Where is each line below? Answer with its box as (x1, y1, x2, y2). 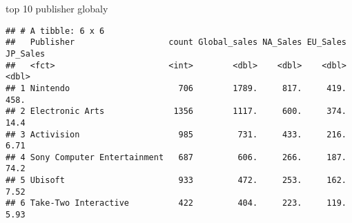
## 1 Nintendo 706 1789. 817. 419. (6, 83, 346, 93)
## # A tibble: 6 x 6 (6, 26, 105, 36)
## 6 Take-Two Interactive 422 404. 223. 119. (6, 198, 346, 209)
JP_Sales (6, 48, 46, 59)
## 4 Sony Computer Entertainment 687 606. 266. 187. (6, 152, 346, 162)
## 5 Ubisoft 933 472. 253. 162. (6, 175, 346, 186)
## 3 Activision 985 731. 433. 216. (6, 129, 346, 139)
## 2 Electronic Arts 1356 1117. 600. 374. (6, 106, 346, 117)
